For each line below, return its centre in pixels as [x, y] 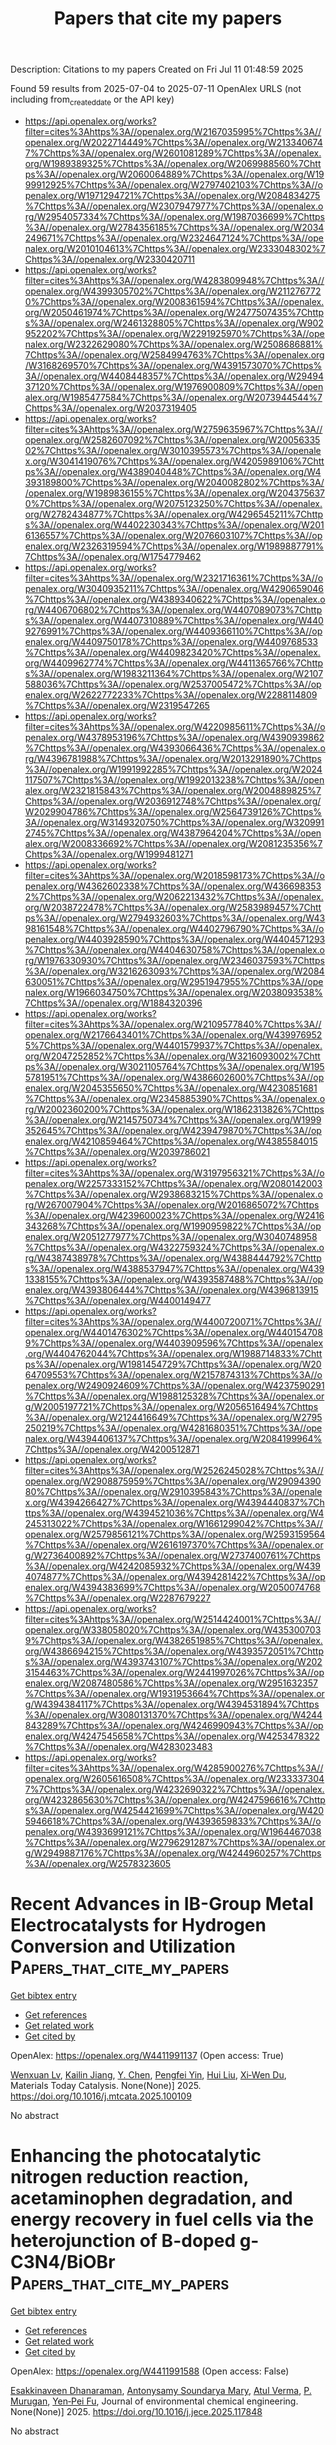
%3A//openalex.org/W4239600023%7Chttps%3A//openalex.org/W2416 [174, 1215]
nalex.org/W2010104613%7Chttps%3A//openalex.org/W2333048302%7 [175, 248]
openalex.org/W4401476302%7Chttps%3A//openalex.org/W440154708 [173, 1332]
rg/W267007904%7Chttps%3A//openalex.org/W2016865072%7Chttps [172, 1204]
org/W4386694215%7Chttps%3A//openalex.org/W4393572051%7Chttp [174, 1651]
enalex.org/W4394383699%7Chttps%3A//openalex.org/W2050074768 [172, 1587]
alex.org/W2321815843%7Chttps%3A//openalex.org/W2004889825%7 [173, 790]
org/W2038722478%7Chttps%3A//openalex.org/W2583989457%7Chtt [173, 907]
